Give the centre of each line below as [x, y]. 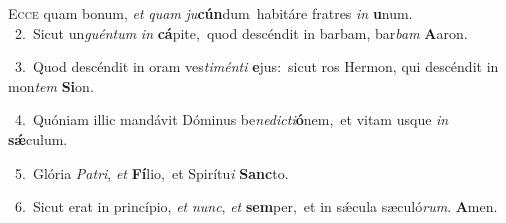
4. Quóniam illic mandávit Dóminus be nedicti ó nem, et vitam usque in [231, 119]
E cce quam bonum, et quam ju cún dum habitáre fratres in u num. [210, 13]
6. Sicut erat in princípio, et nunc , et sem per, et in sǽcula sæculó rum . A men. [256, 206]
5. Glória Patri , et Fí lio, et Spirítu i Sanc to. [151, 172]
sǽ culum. [38, 138]
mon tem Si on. [51, 85]
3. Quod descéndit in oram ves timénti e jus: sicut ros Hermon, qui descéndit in [256, 66]
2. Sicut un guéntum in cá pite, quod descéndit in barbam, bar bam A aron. [241, 32]
